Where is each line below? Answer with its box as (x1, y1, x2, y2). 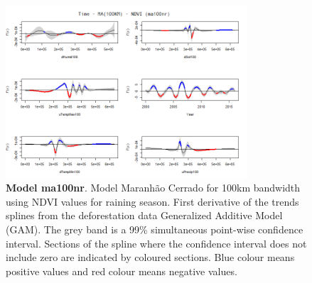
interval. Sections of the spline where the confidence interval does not (6, 235, 307, 250)
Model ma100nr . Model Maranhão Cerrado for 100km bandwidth (6, 180, 301, 195)
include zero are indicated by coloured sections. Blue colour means (6, 250, 295, 265)
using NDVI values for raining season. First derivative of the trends (6, 194, 299, 209)
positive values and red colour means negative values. (6, 263, 237, 278)
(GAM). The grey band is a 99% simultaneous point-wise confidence (6, 222, 303, 237)
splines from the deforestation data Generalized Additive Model (6, 208, 283, 223)
